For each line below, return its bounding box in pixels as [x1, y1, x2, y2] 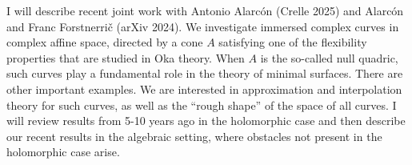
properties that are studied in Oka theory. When [6, 49, 245, 66]
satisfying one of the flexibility [218, 34, 367, 50]
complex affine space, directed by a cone [6, 34, 203, 50]
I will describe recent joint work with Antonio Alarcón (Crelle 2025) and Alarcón [6, 2, 404, 18]
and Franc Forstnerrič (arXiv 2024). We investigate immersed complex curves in [6, 18, 399, 34]
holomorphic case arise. [6, 143, 120, 160]
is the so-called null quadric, [260, 49, 398, 66]
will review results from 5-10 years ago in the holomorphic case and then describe [6, 112, 406, 129]
